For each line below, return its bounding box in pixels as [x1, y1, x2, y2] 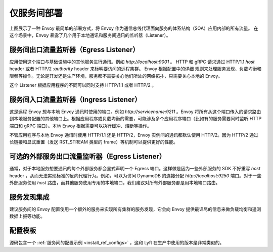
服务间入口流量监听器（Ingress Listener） [9, 95, 142, 104]
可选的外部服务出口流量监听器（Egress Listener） [9, 152, 166, 161]
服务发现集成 [9, 192, 50, 201]
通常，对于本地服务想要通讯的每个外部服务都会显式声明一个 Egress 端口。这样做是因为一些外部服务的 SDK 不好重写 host [9, 166, 260, 172]
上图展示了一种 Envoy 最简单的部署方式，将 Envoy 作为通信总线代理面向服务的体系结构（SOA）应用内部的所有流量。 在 [9, 25, 258, 31]
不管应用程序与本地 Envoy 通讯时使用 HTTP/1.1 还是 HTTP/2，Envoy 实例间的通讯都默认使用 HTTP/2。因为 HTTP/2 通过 [9, 132, 259, 138]
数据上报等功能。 [9, 213, 45, 219]
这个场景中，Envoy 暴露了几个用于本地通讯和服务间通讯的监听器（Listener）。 [9, 32, 171, 38]
